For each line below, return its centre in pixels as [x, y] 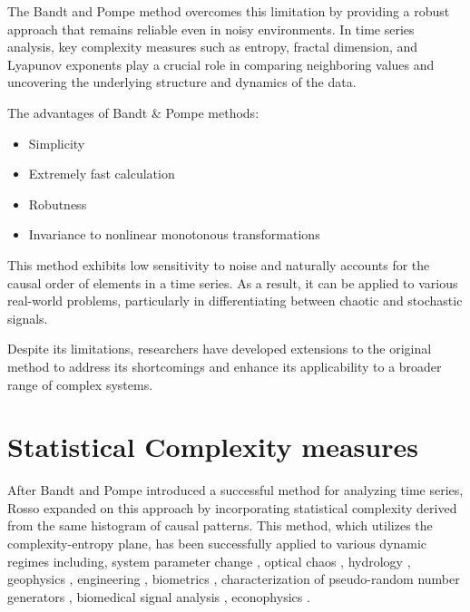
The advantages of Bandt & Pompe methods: [133, 112]
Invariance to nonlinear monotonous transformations [174, 234]
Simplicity [57, 143]
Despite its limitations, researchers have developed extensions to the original [220, 349]
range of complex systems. [80, 384]
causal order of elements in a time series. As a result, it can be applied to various [233, 282]
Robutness [58, 204]
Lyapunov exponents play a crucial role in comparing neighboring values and [221, 64]
